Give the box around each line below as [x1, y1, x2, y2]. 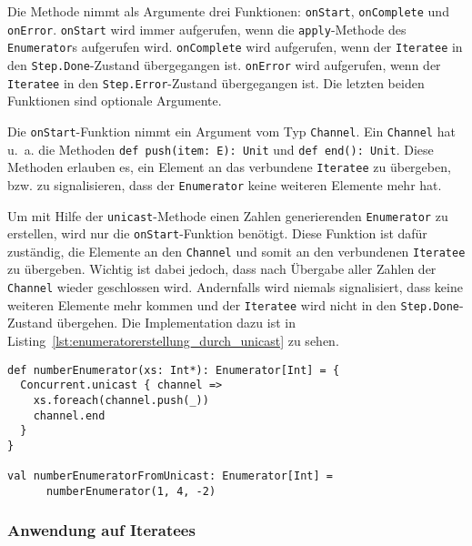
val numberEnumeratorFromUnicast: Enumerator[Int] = [7, 470, 333, 483]
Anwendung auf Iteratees [7, 519, 196, 541]
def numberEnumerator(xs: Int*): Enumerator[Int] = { [7, 363, 340, 377]
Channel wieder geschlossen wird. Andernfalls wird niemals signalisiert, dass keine [7, 278, 463, 297]
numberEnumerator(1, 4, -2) [45, 484, 216, 498]
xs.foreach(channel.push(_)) [33, 393, 209, 407]
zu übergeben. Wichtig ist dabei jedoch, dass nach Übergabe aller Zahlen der [7, 259, 437, 278]
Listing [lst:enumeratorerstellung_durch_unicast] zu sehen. [7, 330, 339, 349]
